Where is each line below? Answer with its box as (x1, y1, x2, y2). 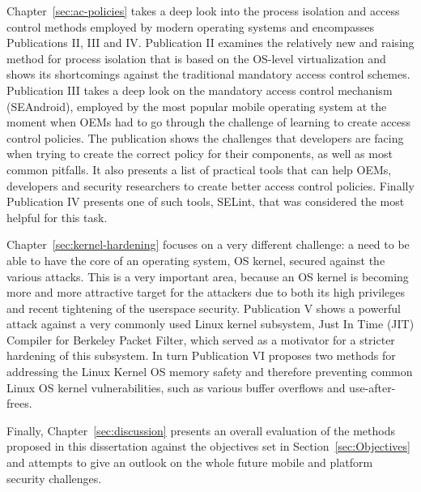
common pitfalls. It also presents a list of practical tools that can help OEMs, (6, 160, 392, 178)
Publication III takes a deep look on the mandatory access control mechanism (6, 81, 393, 98)
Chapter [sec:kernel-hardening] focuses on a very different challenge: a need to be (6, 236, 410, 253)
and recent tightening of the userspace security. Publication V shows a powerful (6, 299, 401, 316)
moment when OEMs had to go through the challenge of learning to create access (6, 113, 411, 130)
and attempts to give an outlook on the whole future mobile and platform (6, 454, 373, 471)
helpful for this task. (6, 208, 108, 225)
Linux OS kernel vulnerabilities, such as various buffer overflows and (6, 379, 346, 396)
